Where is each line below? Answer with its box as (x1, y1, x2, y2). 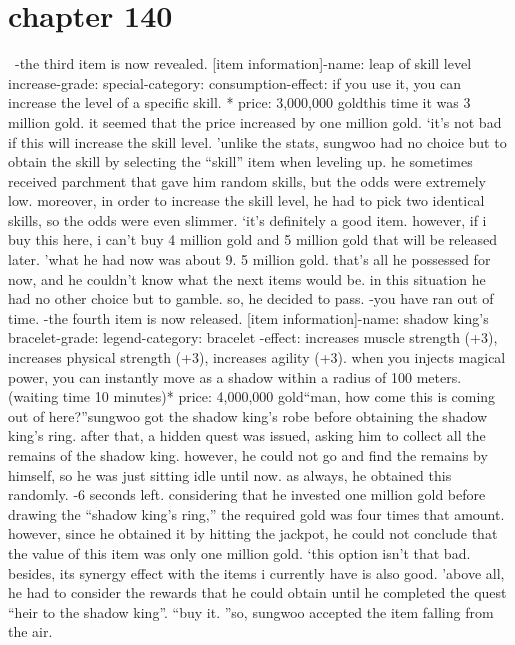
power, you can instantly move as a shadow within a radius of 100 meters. (8, 366, 462, 387)
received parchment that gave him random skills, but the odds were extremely (8, 170, 486, 191)
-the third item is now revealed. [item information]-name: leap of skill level (14, 53, 472, 74)
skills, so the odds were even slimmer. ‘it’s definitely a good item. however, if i (8, 209, 487, 230)
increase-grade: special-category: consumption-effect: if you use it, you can (8, 72, 462, 93)
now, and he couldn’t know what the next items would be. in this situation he (8, 268, 486, 289)
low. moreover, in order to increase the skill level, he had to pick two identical (8, 190, 485, 211)
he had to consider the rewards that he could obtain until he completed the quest (8, 582, 507, 603)
